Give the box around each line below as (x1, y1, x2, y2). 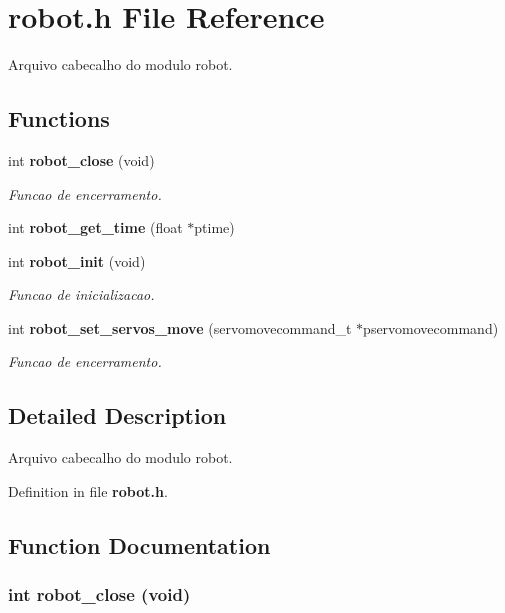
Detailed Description (8, 400, 227, 431)
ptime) (194, 217, 235, 238)
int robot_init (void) (8, 250, 146, 271)
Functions (8, 103, 110, 134)
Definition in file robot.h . (8, 480, 168, 501)
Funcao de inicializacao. (8, 284, 155, 305)
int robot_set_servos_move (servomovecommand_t (8, 317, 352, 338)
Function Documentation (8, 529, 271, 560)
